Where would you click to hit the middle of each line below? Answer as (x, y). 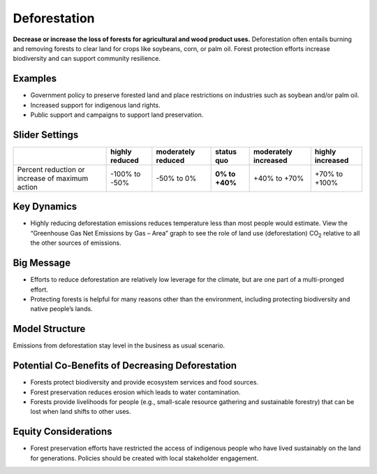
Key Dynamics (45, 207)
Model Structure (49, 329)
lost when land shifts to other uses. (81, 412)
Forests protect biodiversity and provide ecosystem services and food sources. (144, 382)
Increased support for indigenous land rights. (95, 105)
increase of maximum (53, 178)
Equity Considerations (62, 432)
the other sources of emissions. (76, 243)
